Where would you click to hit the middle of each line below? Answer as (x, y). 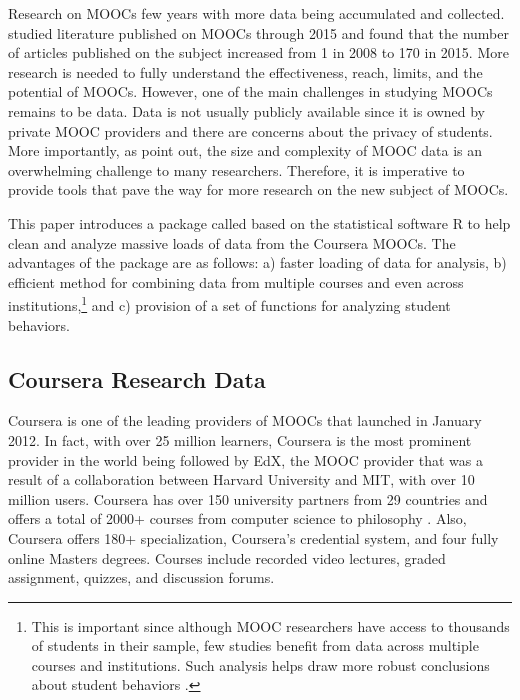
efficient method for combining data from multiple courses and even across (236, 281)
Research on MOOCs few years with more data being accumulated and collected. (256, 13)
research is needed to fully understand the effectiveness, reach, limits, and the (245, 71)
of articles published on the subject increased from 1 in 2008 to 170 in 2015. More (258, 52)
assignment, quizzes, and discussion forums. (141, 577)
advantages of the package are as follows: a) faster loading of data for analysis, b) (257, 262)
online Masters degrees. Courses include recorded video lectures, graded (227, 557)
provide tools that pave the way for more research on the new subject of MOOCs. (258, 189)
